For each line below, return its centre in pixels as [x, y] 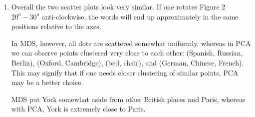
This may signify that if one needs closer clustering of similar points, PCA [125, 72]
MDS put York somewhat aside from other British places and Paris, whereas [128, 99]
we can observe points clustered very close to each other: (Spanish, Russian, [127, 53]
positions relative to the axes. [56, 26]
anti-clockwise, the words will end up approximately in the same [140, 16]
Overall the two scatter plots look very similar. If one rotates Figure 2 [118, 6]
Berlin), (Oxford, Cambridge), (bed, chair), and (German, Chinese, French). [127, 62]
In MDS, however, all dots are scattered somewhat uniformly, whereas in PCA [131, 43]
